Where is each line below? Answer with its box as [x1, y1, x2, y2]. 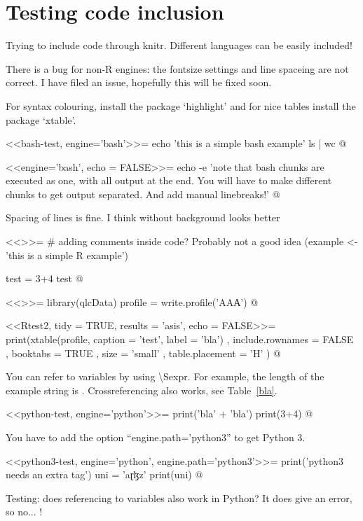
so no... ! [6, 504, 43, 519]
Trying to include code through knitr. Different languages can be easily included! [6, 38, 352, 53]
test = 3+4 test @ [6, 271, 83, 286]
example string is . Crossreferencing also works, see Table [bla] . [6, 382, 278, 397]
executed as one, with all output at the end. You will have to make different [6, 173, 332, 188]
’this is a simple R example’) [6, 247, 129, 262]
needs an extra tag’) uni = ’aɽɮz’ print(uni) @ [6, 467, 203, 482]
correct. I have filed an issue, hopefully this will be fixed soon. [6, 75, 272, 90]
